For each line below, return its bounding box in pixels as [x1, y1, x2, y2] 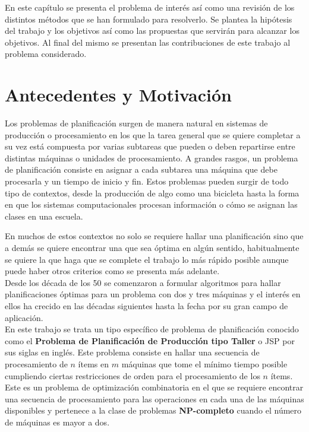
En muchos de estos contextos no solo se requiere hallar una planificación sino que [5, 230, 304, 242]
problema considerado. [5, 47, 87, 60]
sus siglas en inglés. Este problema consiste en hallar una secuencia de [5, 346, 260, 358]
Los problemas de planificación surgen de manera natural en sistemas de [5, 117, 268, 129]
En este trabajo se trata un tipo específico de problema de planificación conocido [5, 323, 299, 335]
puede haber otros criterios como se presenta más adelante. [5, 265, 220, 277]
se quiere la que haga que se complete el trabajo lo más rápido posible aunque [5, 253, 289, 265]
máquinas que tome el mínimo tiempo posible [121, 357, 288, 370]
